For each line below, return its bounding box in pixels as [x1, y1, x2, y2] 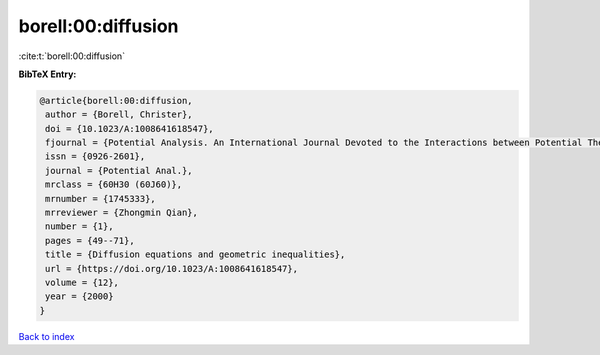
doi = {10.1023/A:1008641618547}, [45, 123, 214, 134]
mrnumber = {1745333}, [45, 193, 157, 204]
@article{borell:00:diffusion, [39, 95, 194, 106]
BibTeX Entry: [18, 68, 77, 80]
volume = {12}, [45, 277, 120, 288]
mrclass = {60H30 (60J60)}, [45, 179, 183, 190]
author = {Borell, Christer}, [45, 109, 194, 120]
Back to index [18, 330, 75, 342]
